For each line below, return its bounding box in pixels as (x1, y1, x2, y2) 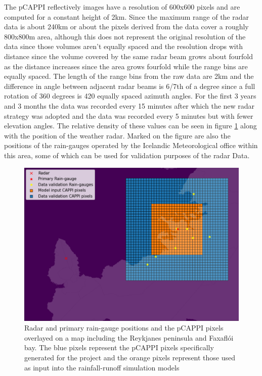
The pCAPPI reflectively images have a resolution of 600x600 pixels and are (4, 2, 240, 12)
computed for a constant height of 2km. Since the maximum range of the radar (4, 11, 249, 22)
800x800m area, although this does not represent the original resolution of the (4, 31, 246, 41)
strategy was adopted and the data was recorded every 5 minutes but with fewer (4, 110, 253, 121)
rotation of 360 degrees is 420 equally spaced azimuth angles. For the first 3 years (4, 90, 256, 101)
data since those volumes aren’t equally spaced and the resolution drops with (4, 41, 243, 52)
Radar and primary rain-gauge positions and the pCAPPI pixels (24, 322, 224, 333)
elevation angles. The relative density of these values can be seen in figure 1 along (4, 120, 257, 131)
